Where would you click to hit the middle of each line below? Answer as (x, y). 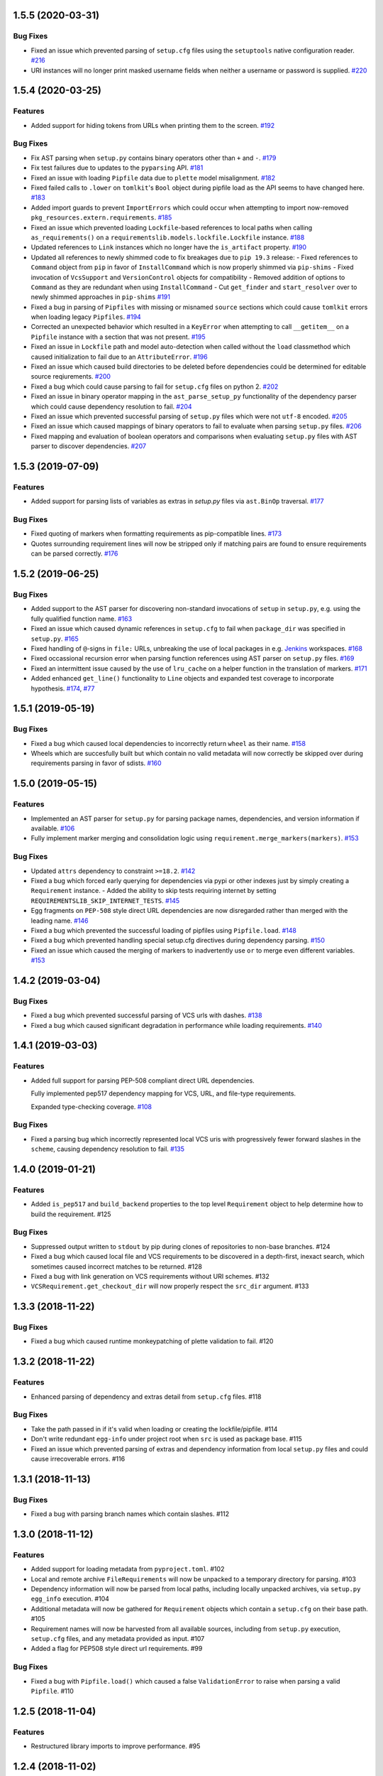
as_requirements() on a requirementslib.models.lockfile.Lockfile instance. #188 (168, 237)
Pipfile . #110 (52, 1691)
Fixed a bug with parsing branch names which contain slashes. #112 (130, 1514)
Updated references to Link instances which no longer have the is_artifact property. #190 (168, 247)
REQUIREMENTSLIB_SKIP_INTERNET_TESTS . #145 (105, 900)
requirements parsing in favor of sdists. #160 (96, 763)
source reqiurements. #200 (71, 377)
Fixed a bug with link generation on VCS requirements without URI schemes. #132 (150, 1276)
